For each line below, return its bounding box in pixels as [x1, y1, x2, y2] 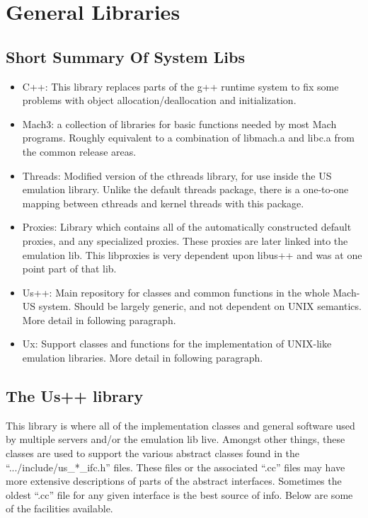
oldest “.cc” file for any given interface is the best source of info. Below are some [6, 487, 353, 502]
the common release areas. [22, 144, 137, 159]
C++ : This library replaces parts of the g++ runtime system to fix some [22, 79, 339, 93]
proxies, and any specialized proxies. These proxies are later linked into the [22, 233, 348, 248]
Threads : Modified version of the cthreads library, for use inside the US [22, 168, 332, 183]
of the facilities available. [6, 501, 113, 516]
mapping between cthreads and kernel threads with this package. [22, 195, 304, 210]
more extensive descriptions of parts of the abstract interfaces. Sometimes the [6, 473, 342, 488]
